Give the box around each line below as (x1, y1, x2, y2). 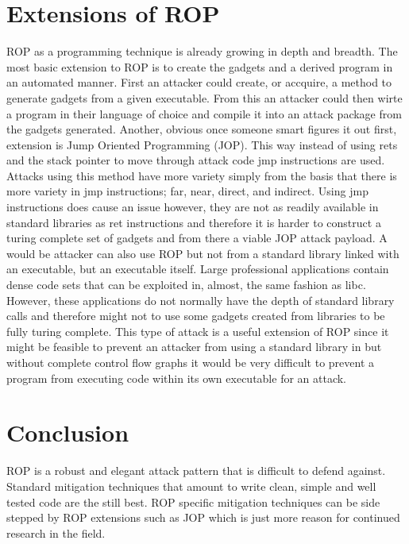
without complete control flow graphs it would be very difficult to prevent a (6, 354, 375, 370)
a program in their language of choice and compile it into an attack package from (6, 105, 402, 122)
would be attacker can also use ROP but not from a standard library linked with (6, 245, 399, 261)
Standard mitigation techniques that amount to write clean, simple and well (6, 477, 376, 494)
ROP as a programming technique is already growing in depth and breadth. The (6, 43, 398, 60)
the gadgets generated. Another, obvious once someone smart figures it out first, (6, 121, 397, 137)
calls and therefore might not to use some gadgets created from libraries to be (6, 307, 385, 324)
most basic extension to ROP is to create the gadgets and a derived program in (6, 58, 393, 75)
